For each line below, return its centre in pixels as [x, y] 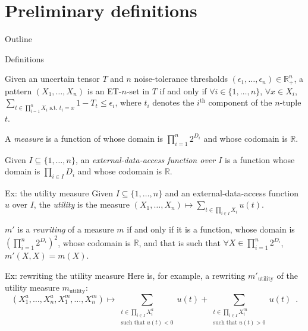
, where [128, 102]
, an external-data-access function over [145, 159]
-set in [138, 90]
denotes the [173, 102]
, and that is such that [180, 242]
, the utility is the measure [82, 204]
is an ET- [104, 90]
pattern [18, 90]
